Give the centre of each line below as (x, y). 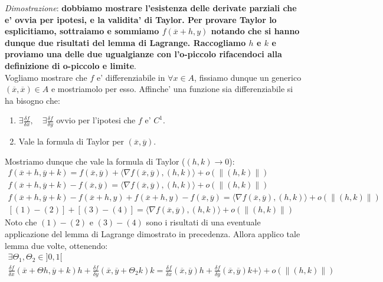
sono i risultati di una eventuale (203, 222)
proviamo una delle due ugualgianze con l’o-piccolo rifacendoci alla (143, 54)
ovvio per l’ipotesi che (96, 120)
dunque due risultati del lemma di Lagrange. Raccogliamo (125, 42)
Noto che (21, 222)
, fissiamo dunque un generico (248, 77)
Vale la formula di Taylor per (71, 141)
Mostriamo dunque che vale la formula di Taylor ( (95, 161)
